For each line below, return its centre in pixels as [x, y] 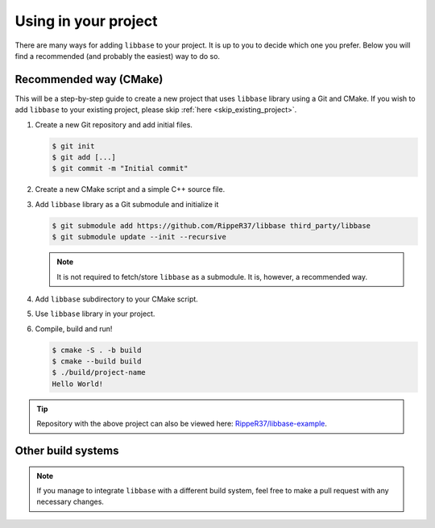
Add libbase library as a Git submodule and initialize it [127, 204]
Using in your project [86, 21]
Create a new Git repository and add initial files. [114, 124]
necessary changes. [70, 502]
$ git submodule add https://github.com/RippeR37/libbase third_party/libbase [211, 225]
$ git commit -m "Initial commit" [120, 168]
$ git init [73, 146]
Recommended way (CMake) [89, 79]
